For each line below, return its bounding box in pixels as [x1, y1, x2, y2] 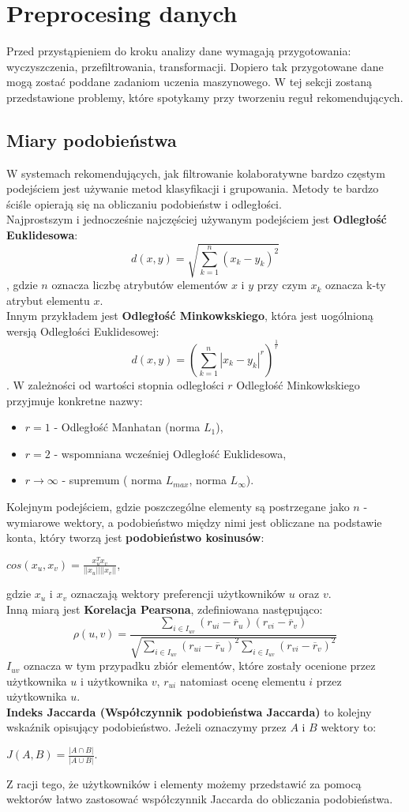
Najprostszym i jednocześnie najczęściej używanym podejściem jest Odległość [6, 211, 387, 227]
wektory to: [321, 719, 377, 735]
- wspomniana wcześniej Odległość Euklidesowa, [54, 445, 287, 461]
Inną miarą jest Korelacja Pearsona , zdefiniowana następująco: [6, 600, 323, 617]
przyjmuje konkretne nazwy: [6, 392, 143, 408]
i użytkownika [80, 672, 148, 689]
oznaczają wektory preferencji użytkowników [70, 585, 286, 602]
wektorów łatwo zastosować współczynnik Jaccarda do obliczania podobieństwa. [6, 791, 393, 807]
